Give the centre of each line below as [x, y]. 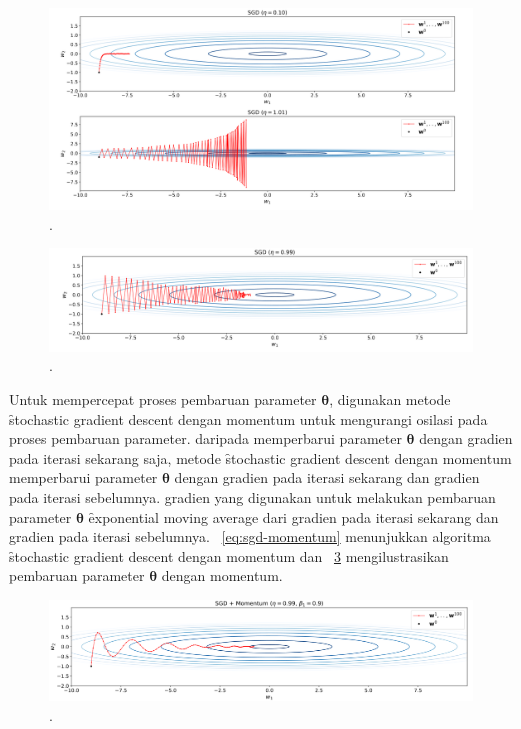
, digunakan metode [390, 398]
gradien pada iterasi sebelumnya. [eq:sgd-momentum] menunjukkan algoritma [250, 536]
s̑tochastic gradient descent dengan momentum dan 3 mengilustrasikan [229, 555]
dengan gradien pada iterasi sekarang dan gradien [327, 477]
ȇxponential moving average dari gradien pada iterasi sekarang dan [293, 516]
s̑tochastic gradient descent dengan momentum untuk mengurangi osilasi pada [248, 418]
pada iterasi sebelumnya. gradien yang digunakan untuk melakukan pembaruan [252, 496]
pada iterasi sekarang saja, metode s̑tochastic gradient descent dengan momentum [260, 457]
